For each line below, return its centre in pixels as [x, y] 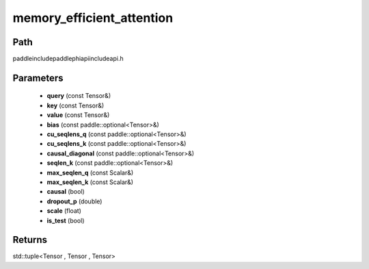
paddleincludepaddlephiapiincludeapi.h [68, 59]
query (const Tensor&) [79, 96]
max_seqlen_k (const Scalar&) [90, 182]
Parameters [38, 78]
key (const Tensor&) [76, 105]
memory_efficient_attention [93, 18]
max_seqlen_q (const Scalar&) [90, 172]
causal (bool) [66, 192]
